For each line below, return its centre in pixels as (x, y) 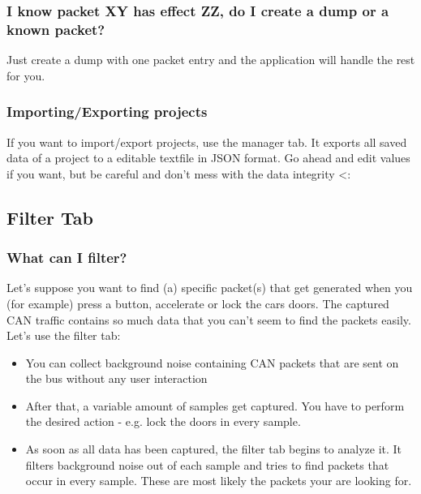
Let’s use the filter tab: (64, 335)
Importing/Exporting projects (107, 112)
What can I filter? (67, 258)
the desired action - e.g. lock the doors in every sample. (163, 421)
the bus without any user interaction (116, 378)
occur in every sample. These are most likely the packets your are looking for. (219, 481)
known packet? (56, 29)
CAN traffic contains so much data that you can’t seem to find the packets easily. (209, 319)
